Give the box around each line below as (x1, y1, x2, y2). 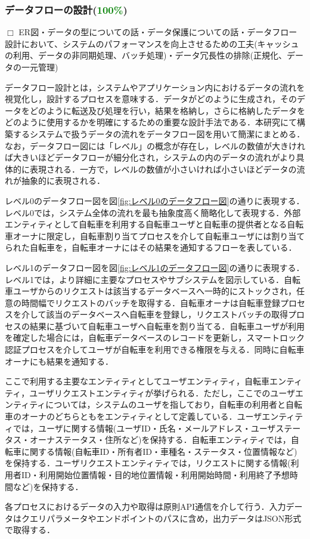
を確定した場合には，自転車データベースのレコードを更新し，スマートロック (5, 331, 305, 344)
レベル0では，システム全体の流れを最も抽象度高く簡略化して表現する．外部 (5, 206, 301, 218)
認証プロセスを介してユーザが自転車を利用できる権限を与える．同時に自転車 (5, 343, 305, 356)
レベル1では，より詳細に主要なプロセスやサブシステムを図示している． (5, 273, 284, 285)
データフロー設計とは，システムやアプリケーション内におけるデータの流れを (5, 81, 305, 93)
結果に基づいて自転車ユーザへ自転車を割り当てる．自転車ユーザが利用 (29, 319, 305, 332)
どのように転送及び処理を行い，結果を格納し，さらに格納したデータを (29, 104, 305, 116)
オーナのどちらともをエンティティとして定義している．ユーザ (21, 410, 262, 423)
